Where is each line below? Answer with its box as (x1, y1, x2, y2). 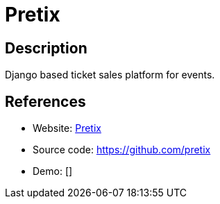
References (5, 92, 86, 110)
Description (5, 39, 87, 57)
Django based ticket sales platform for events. (5, 69, 215, 81)
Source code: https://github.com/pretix (33, 144, 211, 156)
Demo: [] (33, 165, 73, 178)
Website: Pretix (33, 122, 101, 135)
